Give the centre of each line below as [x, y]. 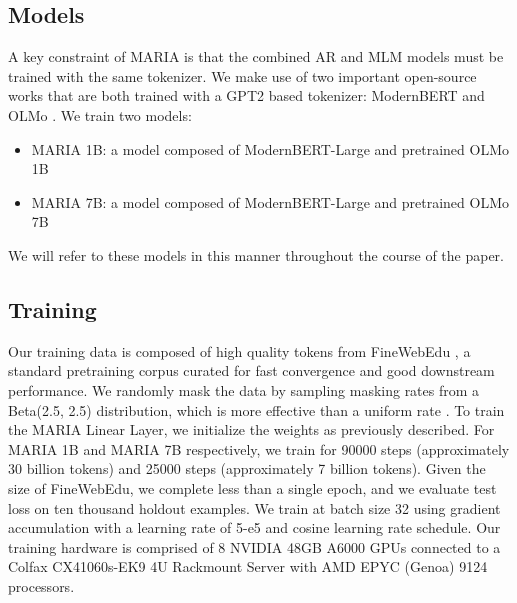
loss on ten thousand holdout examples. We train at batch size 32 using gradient [254, 507]
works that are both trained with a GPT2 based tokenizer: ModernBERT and [246, 95]
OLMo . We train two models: [100, 114]
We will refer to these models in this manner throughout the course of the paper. [256, 254]
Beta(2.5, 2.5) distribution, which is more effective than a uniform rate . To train [256, 409]
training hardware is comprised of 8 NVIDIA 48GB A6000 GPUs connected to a [254, 546]
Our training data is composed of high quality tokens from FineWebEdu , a [239, 350]
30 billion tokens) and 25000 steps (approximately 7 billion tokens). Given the [247, 468]
